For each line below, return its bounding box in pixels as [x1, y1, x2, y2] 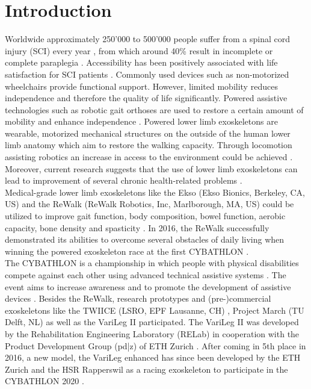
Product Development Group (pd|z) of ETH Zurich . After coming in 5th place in [5, 339, 306, 352]
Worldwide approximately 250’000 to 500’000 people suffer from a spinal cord [5, 33, 291, 45]
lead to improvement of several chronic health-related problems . [5, 174, 242, 187]
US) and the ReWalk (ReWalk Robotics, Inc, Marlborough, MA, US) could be [5, 198, 294, 210]
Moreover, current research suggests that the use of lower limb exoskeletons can [5, 162, 298, 175]
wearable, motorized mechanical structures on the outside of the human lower [5, 126, 291, 139]
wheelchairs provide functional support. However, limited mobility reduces [5, 79, 278, 92]
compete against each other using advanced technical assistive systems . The [5, 269, 286, 281]
